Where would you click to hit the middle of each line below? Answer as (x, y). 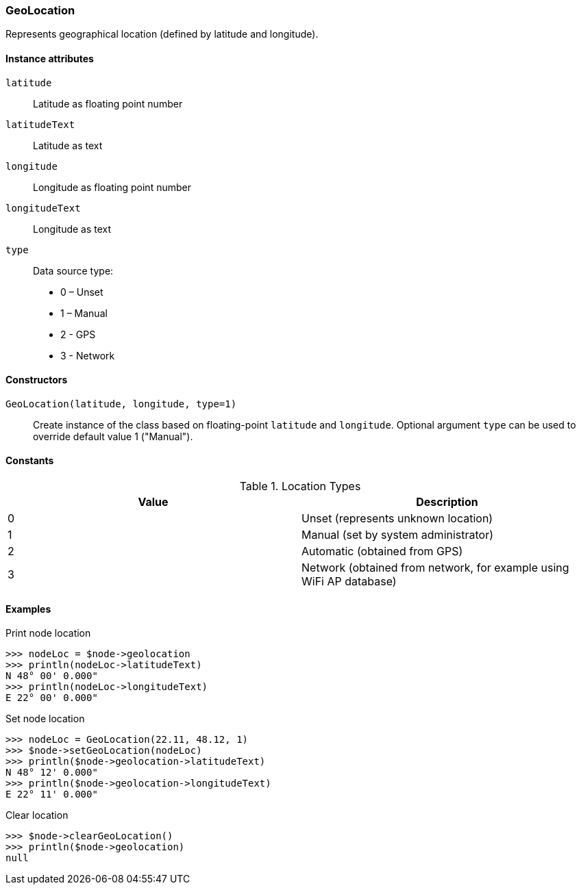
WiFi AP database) (349, 582)
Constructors (37, 380)
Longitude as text (72, 229)
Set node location (45, 719)
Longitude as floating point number (112, 187)
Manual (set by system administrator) (398, 535)
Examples (28, 609)
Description (447, 502)
